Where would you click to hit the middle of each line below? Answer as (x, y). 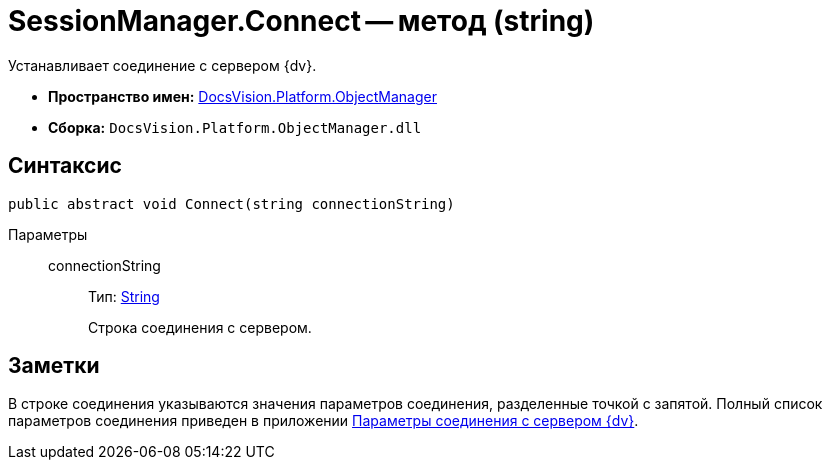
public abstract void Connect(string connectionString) (231, 203)
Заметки (54, 366)
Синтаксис (65, 166)
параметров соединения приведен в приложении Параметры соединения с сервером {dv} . (323, 421)
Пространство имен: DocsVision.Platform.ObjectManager (242, 96)
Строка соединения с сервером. (200, 327)
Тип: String (124, 296)
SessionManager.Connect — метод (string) (301, 21)
